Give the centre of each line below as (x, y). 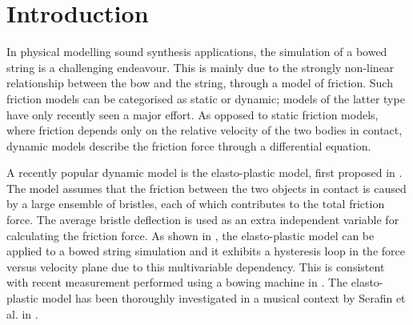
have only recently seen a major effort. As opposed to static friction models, (192, 114)
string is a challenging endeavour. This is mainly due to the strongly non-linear (200, 67)
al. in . (22, 313)
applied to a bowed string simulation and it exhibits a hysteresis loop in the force (206, 251)
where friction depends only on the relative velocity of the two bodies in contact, (204, 130)
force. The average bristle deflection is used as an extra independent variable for (203, 220)
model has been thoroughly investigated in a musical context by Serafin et (224, 298)
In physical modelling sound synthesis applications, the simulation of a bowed (197, 52)
